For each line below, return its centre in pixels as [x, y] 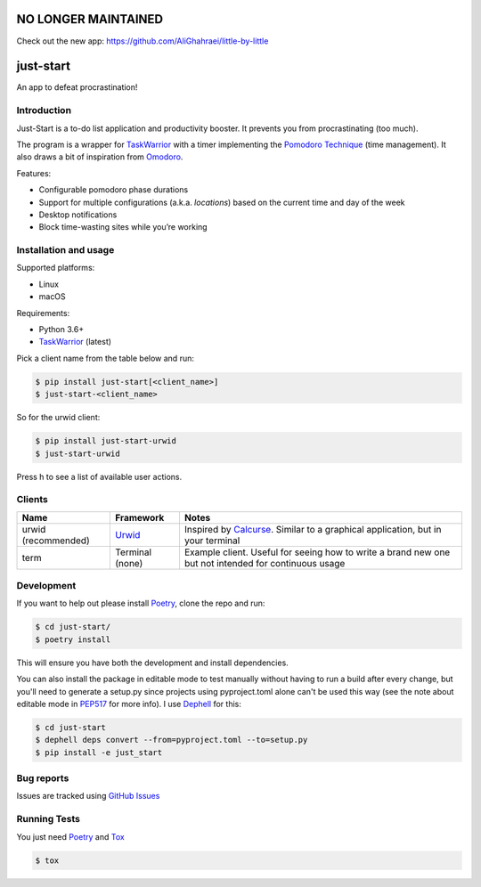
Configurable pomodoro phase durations [114, 190]
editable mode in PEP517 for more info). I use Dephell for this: [129, 704]
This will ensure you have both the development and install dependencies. [152, 663]
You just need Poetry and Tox [70, 836]
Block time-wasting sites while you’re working [123, 227]
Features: [34, 173]
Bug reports [43, 778]
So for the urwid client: [58, 418]
